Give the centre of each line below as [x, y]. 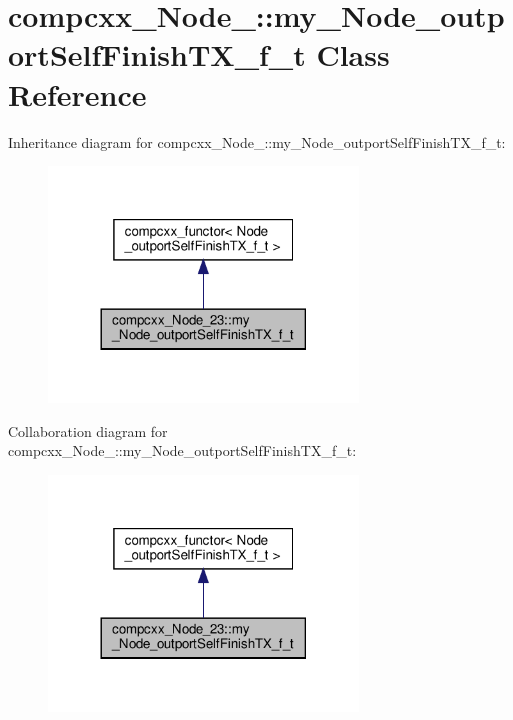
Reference [77, 93]
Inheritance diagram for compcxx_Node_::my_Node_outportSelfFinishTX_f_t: [257, 141]
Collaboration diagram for [88, 430]
